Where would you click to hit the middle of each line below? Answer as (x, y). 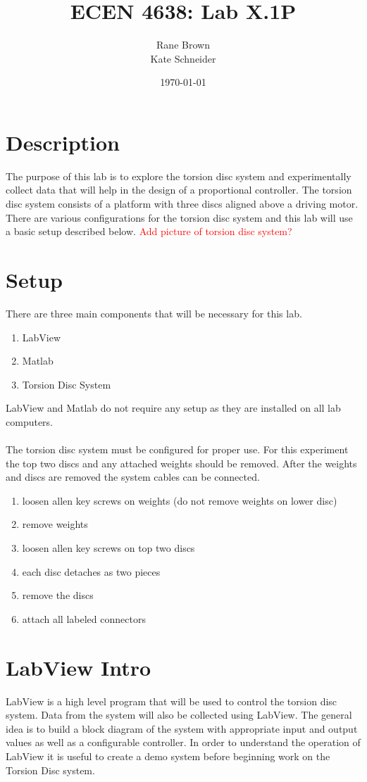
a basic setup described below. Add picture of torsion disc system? (149, 231)
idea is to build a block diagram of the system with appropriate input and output (182, 728)
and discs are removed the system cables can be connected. (133, 477)
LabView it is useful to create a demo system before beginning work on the (168, 756)
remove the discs (58, 595)
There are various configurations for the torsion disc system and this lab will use (179, 217)
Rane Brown (183, 45)
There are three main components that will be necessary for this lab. (154, 313)
